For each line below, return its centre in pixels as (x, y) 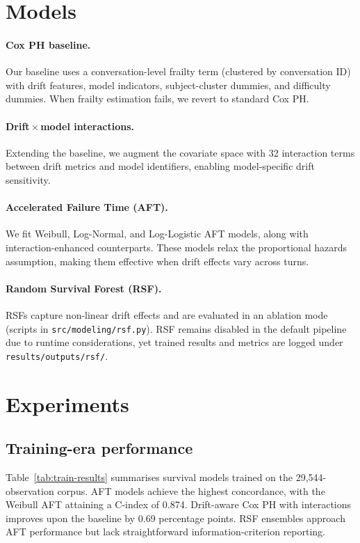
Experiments (67, 403)
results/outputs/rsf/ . (57, 355)
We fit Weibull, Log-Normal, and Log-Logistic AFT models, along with (157, 234)
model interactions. (88, 126)
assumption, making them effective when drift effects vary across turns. (157, 261)
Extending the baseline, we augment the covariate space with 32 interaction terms (180, 152)
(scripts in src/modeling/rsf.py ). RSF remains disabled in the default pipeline (176, 328)
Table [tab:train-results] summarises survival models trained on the (149, 477)
